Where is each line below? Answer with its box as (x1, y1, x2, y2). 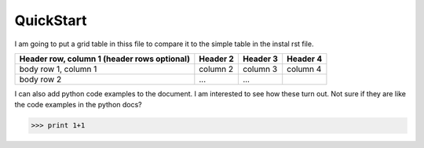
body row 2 (19, 74, 62, 85)
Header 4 (287, 53, 323, 64)
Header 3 (242, 53, 279, 64)
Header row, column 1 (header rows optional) (19, 53, 190, 64)
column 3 (242, 63, 278, 74)
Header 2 (199, 53, 235, 64)
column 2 (199, 63, 234, 74)
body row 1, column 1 (19, 63, 97, 74)
